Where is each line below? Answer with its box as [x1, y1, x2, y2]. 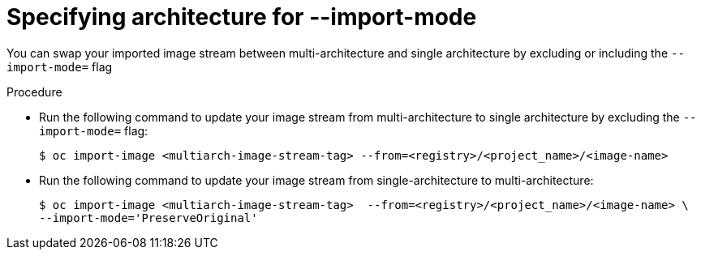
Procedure [6, 84, 62, 99]
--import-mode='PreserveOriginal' [39, 211, 258, 224]
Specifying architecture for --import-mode [6, 3, 477, 31]
